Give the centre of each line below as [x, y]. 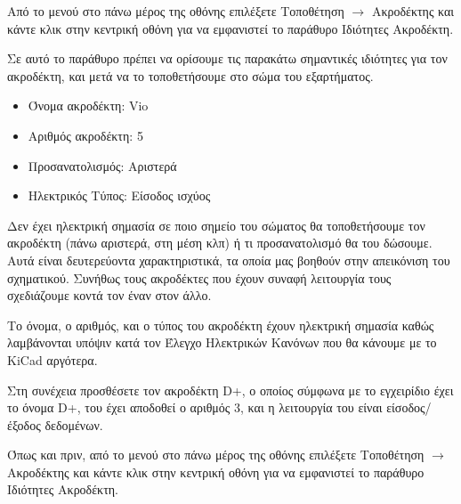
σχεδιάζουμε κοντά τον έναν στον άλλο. [109, 295]
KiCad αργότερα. [53, 359]
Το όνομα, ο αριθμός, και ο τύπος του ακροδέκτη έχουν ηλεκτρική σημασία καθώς [221, 325]
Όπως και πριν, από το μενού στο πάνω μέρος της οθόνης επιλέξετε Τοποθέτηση [216, 455]
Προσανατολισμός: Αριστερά [102, 165]
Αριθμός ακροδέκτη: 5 [85, 135]
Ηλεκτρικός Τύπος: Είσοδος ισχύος [119, 195]
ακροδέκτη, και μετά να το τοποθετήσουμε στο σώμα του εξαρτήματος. [190, 75]
